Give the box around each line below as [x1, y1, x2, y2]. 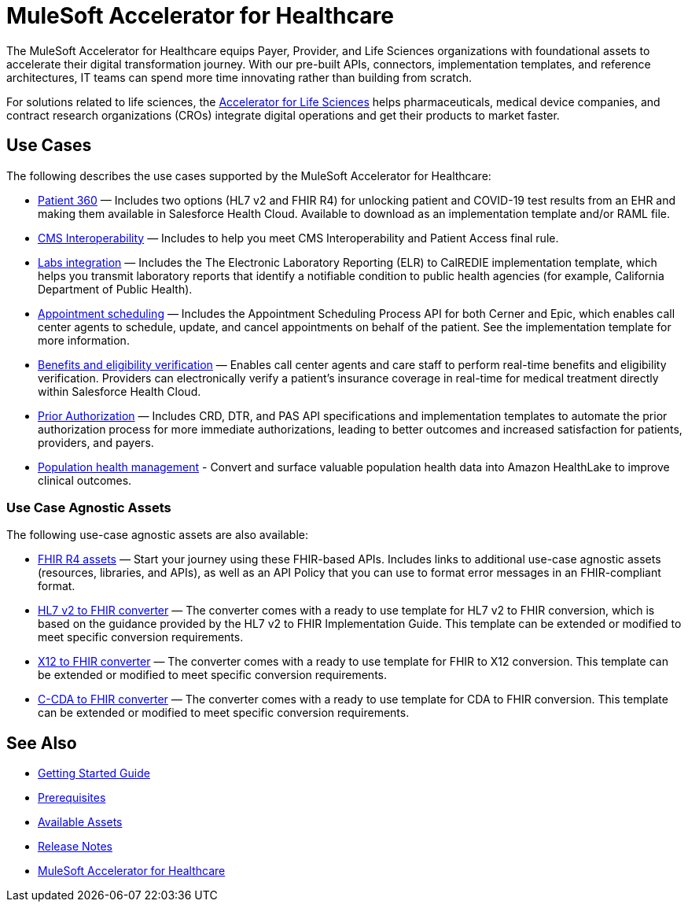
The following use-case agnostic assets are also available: [6, 528, 308, 542]
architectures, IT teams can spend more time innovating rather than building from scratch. [6, 70, 473, 84]
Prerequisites [38, 791, 106, 805]
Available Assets [38, 815, 123, 829]
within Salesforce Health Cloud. [38, 384, 201, 398]
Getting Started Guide [38, 766, 150, 781]
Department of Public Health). [38, 282, 193, 296]
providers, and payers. [38, 435, 154, 449]
